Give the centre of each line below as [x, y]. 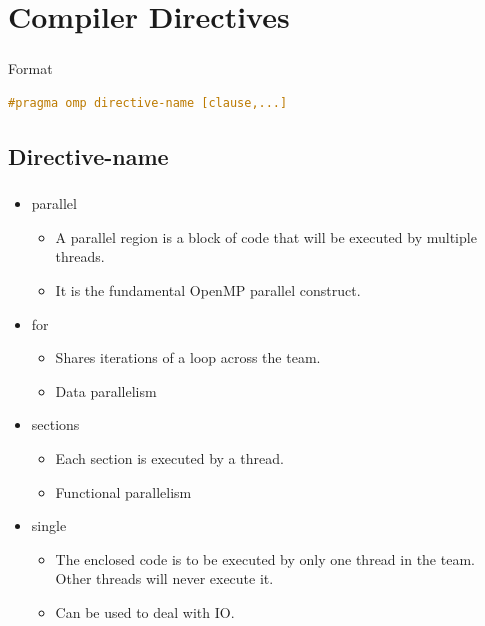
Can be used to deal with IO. [145, 611]
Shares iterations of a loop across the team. [188, 357]
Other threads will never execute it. [164, 578]
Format [30, 68]
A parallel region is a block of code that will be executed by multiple [266, 236]
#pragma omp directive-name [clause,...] [148, 102]
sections [55, 424]
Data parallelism [106, 390]
